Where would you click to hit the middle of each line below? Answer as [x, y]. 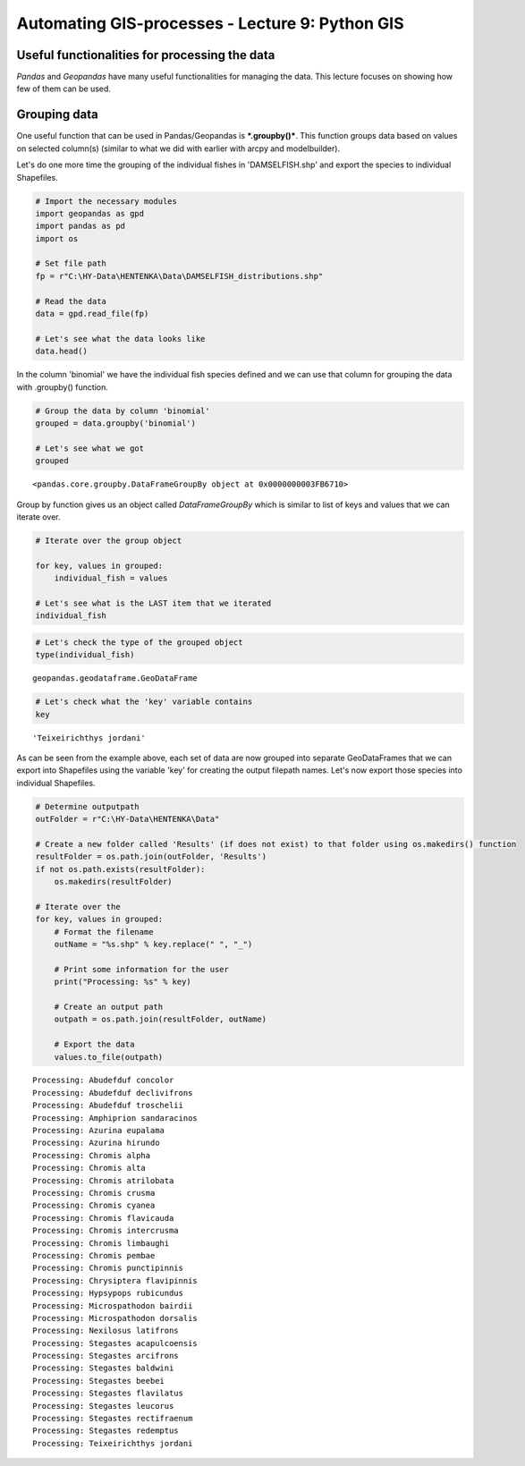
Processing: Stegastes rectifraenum [113, 1419]
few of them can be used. [64, 89]
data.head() [62, 352]
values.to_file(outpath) [109, 1057]
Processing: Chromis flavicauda [103, 1218]
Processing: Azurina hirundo [96, 1143]
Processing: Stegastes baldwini [103, 1368]
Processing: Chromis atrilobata [103, 1180]
